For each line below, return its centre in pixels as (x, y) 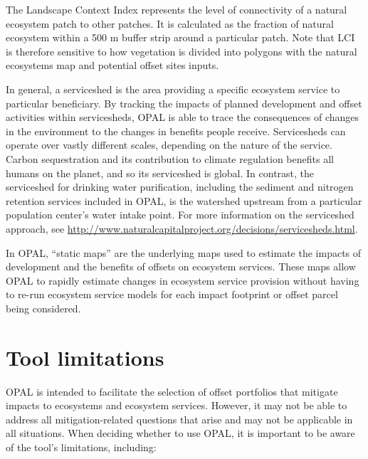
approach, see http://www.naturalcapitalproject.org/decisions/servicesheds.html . (182, 228)
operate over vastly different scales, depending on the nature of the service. (169, 145)
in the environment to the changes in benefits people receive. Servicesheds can (176, 131)
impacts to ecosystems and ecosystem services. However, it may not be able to (177, 405)
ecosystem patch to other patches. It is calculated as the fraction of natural (170, 23)
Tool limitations (85, 357)
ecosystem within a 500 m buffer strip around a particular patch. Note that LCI (180, 37)
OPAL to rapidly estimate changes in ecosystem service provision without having (183, 280)
